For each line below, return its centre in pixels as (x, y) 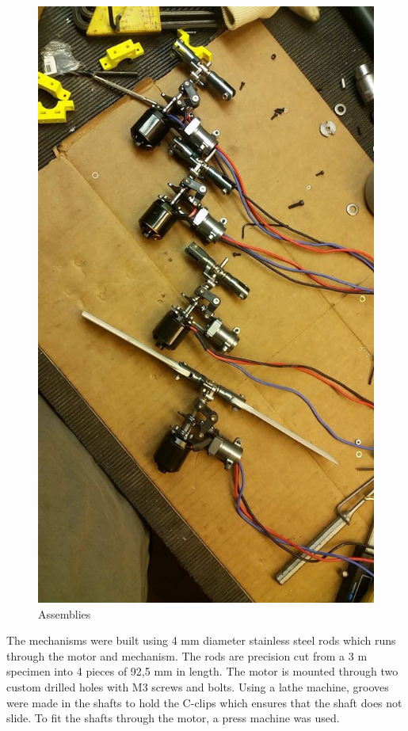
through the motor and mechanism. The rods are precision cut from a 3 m (187, 655)
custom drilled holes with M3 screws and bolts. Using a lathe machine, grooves (198, 687)
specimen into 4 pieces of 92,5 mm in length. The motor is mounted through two (202, 671)
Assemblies (65, 613)
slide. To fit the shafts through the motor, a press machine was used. (173, 718)
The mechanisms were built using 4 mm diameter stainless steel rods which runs (201, 640)
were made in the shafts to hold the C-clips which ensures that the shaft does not (204, 702)
